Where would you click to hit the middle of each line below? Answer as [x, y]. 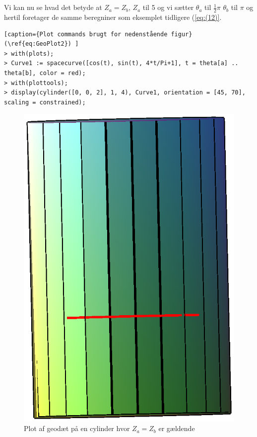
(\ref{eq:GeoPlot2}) [38, 44]
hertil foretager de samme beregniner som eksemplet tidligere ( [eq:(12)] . [113, 17]
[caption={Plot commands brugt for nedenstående [86, 34]
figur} [182, 34]
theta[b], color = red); [45, 73]
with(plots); [32, 53]
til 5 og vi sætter [168, 7]
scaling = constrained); [45, 102]
